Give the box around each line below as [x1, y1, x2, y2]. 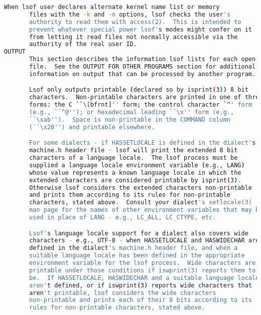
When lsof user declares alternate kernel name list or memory [4, 4, 220, 11]
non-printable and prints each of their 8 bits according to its [29, 296, 252, 304]
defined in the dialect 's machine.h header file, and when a [29, 244, 238, 252]
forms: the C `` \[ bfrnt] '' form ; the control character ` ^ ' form [29, 101, 252, 109]
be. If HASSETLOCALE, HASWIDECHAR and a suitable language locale [29, 274, 259, 281]
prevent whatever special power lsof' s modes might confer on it [29, 26, 252, 33]
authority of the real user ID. [29, 41, 137, 48]
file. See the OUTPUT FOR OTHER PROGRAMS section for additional [29, 63, 256, 70]
